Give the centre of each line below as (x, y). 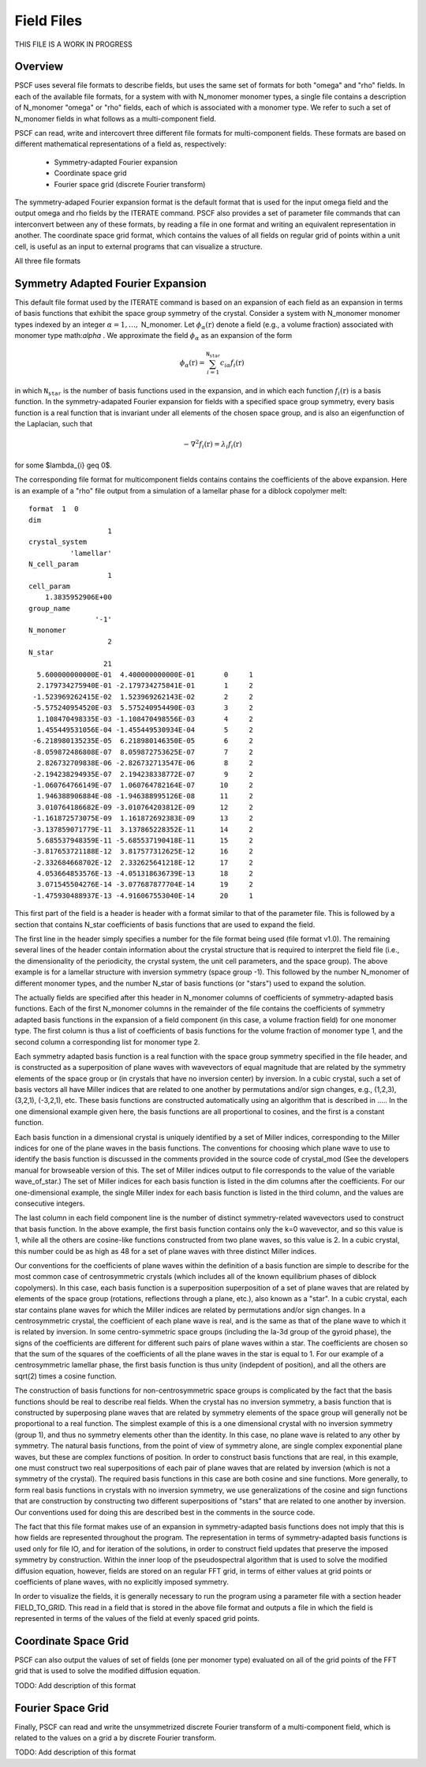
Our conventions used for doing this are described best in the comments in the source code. (165, 1512)
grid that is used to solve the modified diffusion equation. (107, 1671)
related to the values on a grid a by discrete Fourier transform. (116, 1738)
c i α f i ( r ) (232, 364)
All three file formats (48, 261)
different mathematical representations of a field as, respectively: (120, 144)
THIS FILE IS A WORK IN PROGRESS (74, 44)
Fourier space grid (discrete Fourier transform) (130, 184)
